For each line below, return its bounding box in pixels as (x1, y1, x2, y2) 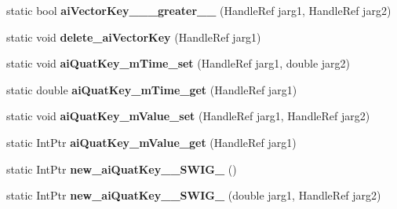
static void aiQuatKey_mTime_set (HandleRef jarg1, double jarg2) (6, 55, 351, 71)
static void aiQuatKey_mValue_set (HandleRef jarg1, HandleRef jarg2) (6, 108, 370, 124)
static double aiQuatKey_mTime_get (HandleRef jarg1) (6, 81, 297, 97)
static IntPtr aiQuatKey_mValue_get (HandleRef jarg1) (6, 134, 297, 150)
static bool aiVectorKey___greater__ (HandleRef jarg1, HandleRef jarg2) (6, 2, 392, 18)
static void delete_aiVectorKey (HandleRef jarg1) (6, 28, 261, 45)
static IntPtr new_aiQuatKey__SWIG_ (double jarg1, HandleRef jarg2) (6, 187, 381, 203)
